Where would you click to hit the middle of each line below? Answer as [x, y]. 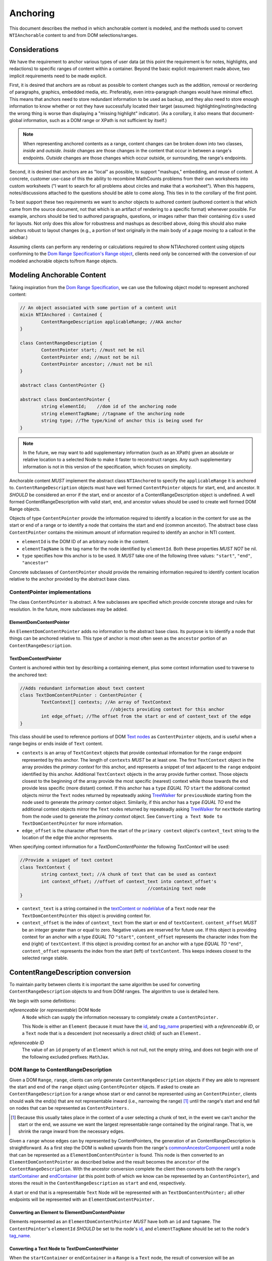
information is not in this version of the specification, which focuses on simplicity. [107, 467]
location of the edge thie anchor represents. [67, 838]
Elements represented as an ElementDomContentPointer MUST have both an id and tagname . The [115, 1222]
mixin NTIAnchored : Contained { [61, 315]
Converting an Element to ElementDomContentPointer [67, 1212]
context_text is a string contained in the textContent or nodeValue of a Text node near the [119, 908]
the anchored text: [28, 675]
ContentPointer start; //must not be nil [93, 350]
